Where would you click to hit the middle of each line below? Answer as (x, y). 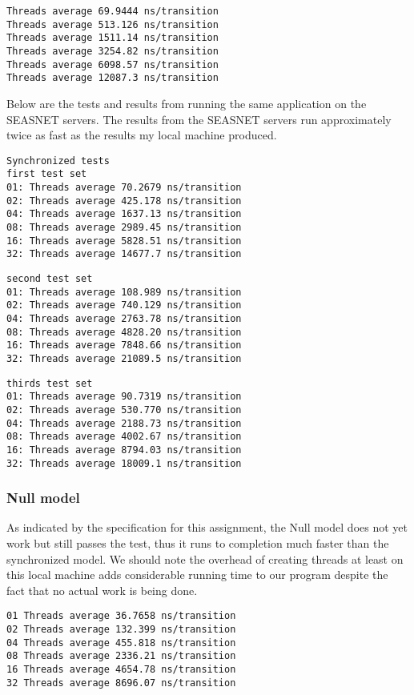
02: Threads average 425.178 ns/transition (124, 201)
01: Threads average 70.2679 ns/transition (124, 188)
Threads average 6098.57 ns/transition (113, 64)
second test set (50, 278)
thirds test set (50, 383)
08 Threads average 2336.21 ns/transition (121, 656)
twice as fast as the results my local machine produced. (142, 135)
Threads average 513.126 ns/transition (113, 24)
